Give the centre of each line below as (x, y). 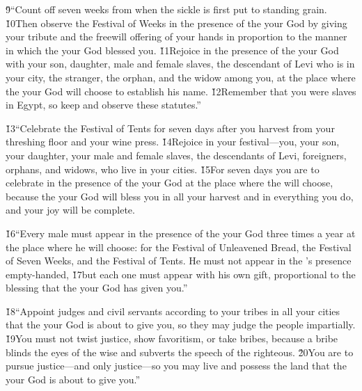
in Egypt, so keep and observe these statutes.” (103, 105)
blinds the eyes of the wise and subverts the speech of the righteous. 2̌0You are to (180, 352)
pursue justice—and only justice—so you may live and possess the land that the (176, 366)
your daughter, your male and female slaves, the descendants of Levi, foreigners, (176, 155)
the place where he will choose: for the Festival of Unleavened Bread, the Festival (179, 247)
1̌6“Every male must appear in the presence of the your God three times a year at (181, 233)
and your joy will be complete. (70, 210)
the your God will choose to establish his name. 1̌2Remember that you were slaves (181, 91)
